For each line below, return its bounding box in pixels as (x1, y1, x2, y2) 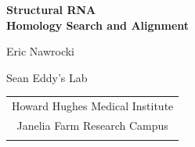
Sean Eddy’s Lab (6, 69, 88, 85)
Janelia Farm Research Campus (16, 117, 168, 133)
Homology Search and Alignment (6, 16, 190, 33)
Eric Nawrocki (6, 43, 74, 59)
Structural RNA (6, 2, 96, 17)
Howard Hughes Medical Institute (12, 98, 174, 114)
